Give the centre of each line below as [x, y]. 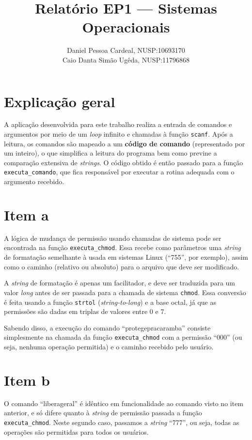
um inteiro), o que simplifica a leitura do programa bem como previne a [110, 153]
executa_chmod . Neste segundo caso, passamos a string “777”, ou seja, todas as [122, 422]
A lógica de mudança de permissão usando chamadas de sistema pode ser [113, 238]
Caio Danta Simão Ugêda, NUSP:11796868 [126, 59]
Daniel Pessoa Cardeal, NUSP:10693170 [126, 50]
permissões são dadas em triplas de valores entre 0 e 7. [85, 311]
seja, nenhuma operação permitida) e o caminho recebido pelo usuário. [109, 347]
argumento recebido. [34, 181]
